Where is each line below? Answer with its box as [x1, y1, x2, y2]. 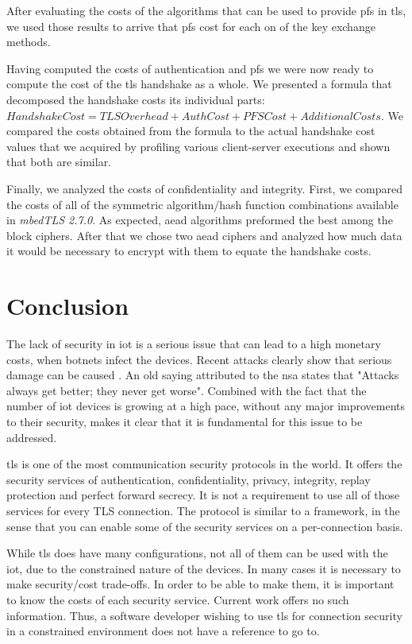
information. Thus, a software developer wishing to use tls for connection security [6, 607, 402, 623]
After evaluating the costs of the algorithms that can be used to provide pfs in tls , [6, 2, 406, 18]
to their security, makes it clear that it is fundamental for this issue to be [6, 413, 363, 429]
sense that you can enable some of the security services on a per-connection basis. [6, 518, 403, 534]
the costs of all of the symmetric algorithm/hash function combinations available [6, 196, 399, 212]
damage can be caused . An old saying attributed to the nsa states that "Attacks [6, 367, 399, 383]
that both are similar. [6, 153, 112, 170]
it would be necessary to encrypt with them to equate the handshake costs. [6, 242, 372, 259]
